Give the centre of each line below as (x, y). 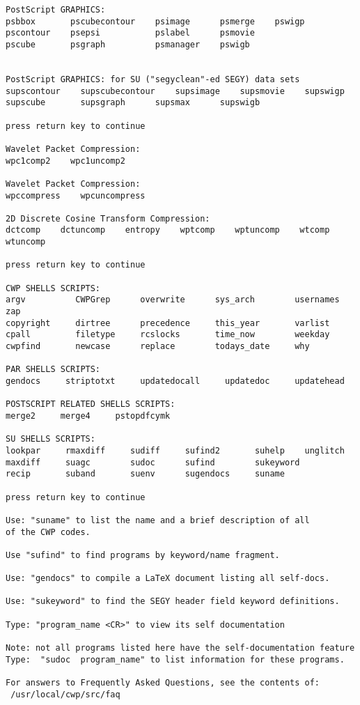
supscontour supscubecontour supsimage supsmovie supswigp (175, 91)
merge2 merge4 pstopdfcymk (88, 416)
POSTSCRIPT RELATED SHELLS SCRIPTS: (91, 404)
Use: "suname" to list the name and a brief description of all (158, 520)
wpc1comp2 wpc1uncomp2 (65, 161)
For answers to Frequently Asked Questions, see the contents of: (163, 683)
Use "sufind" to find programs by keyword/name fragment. (143, 555)
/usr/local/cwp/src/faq (65, 694)
